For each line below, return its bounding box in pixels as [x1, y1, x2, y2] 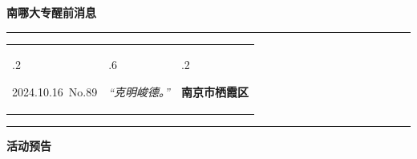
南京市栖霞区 [180, 83, 249, 100]
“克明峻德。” [108, 83, 170, 100]
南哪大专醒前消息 [6, 4, 96, 20]
